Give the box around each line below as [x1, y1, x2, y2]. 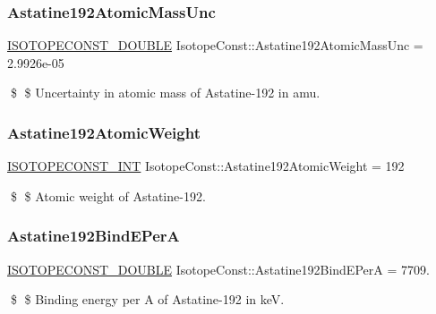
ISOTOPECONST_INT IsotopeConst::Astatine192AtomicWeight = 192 [7, 157, 405, 175]
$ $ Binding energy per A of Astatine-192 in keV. [10, 290, 285, 309]
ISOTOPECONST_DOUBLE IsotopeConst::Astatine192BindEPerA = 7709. [7, 259, 430, 278]
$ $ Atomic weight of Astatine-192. [10, 186, 206, 205]
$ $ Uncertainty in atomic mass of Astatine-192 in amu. [10, 83, 321, 102]
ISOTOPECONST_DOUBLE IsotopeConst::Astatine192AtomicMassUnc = [7, 36, 423, 55]
